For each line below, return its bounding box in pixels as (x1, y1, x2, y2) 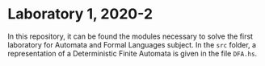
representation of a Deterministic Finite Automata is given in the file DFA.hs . (7, 48, 258, 58)
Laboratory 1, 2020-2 (7, 5, 154, 23)
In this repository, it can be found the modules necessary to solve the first (7, 31, 254, 41)
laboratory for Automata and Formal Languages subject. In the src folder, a (7, 39, 256, 49)
